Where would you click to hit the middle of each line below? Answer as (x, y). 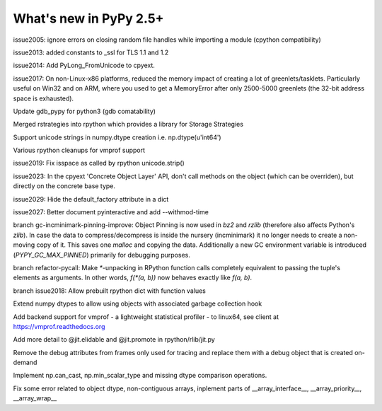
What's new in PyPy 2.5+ (88, 18)
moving (24, 245)
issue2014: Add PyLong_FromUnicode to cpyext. (84, 65)
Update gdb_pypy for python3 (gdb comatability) (84, 111)
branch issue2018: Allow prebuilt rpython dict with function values (110, 291)
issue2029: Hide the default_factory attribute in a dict (91, 199)
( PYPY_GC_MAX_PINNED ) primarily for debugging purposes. (102, 255)
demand (25, 363)
